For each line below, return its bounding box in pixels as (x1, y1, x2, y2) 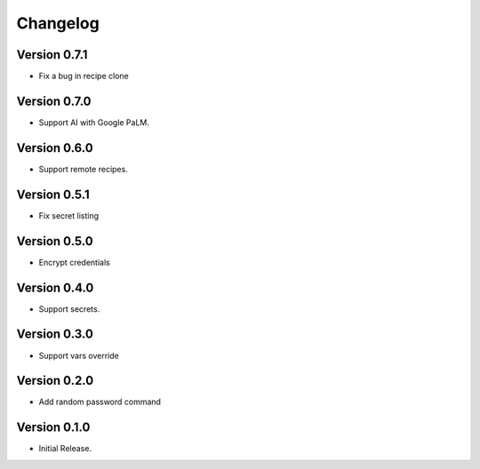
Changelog (16, 13, 100, 33)
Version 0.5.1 (16, 187, 91, 202)
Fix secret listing (38, 210, 100, 221)
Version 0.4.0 (16, 280, 94, 295)
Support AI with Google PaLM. (38, 116, 150, 128)
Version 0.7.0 (16, 93, 92, 108)
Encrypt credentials (38, 257, 110, 267)
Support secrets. (38, 303, 100, 314)
